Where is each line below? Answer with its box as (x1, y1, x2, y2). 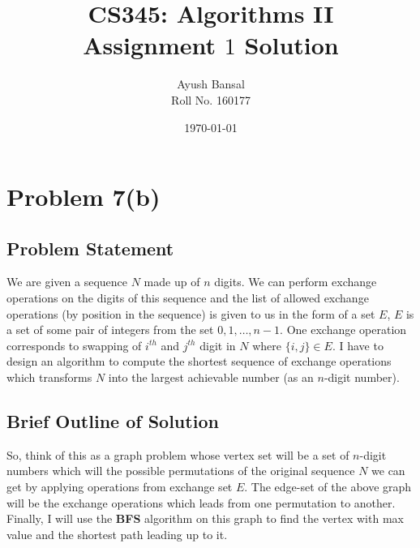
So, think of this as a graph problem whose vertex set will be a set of (6, 446, 349, 463)
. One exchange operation (280, 321, 407, 338)
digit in (199, 336, 236, 353)
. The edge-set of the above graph (244, 478, 412, 495)
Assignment (83, 28, 216, 62)
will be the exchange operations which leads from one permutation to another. (6, 494, 396, 511)
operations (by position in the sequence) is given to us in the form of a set (6, 305, 375, 322)
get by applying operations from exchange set (6, 478, 233, 495)
